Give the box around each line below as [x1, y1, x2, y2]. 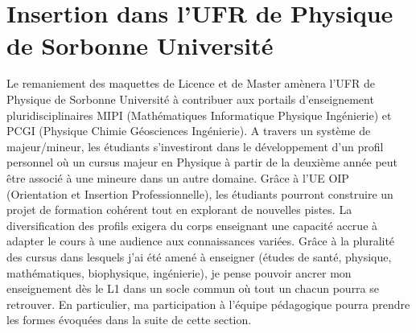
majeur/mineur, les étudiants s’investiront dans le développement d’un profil [6, 138, 384, 154]
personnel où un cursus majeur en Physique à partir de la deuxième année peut [6, 154, 398, 171]
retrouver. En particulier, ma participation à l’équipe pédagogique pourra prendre [6, 295, 410, 312]
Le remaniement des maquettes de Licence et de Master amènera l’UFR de [6, 75, 375, 92]
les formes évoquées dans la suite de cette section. [6, 311, 252, 328]
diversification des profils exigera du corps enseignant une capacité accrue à [6, 216, 378, 233]
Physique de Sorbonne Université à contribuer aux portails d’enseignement [6, 91, 374, 108]
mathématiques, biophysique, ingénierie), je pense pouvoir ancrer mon [6, 264, 352, 281]
